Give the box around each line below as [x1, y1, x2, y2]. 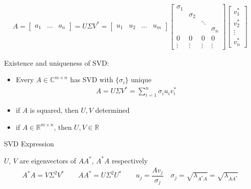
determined [95, 105, 130, 115]
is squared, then [30, 105, 79, 115]
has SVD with [70, 74, 113, 85]
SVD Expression [4, 138, 54, 149]
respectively [112, 155, 148, 165]
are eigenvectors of [19, 155, 76, 165]
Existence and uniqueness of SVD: [4, 57, 109, 68]
